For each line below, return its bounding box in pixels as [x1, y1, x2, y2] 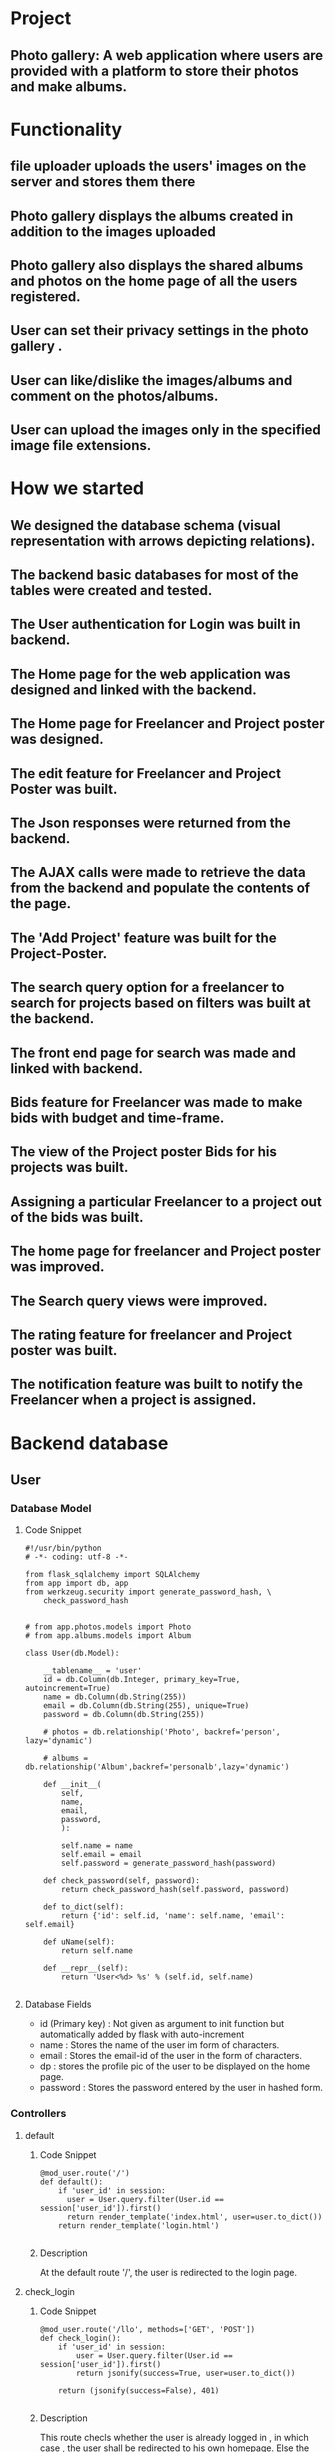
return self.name [61, 1946, 133, 1956]
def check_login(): [39, 2333, 122, 2343]
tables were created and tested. [10, 582, 213, 599]
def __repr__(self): [43, 1963, 129, 1974]
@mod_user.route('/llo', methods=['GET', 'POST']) [39, 2324, 256, 2334]
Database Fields [24, 1998, 92, 2011]
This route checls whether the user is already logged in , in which [39, 2431, 309, 2443]
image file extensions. [10, 437, 152, 454]
